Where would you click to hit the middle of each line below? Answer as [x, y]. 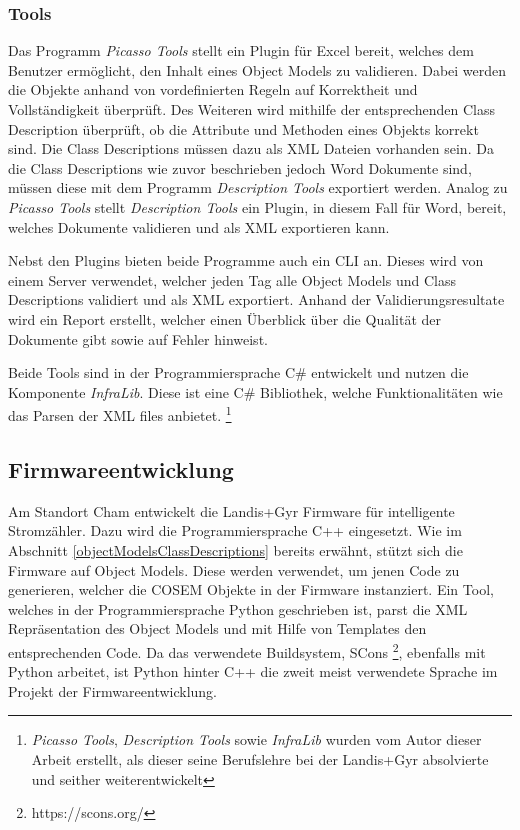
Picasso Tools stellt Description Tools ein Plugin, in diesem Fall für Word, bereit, [257, 206]
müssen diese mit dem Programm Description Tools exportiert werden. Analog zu [258, 187]
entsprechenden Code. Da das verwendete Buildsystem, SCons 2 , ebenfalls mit [247, 650]
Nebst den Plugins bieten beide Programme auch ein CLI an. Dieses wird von [246, 260]
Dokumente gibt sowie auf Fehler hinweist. [138, 338]
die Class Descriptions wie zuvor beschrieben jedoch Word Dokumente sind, [240, 167]
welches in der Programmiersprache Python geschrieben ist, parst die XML [238, 608]
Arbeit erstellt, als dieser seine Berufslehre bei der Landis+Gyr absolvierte [260, 758]
